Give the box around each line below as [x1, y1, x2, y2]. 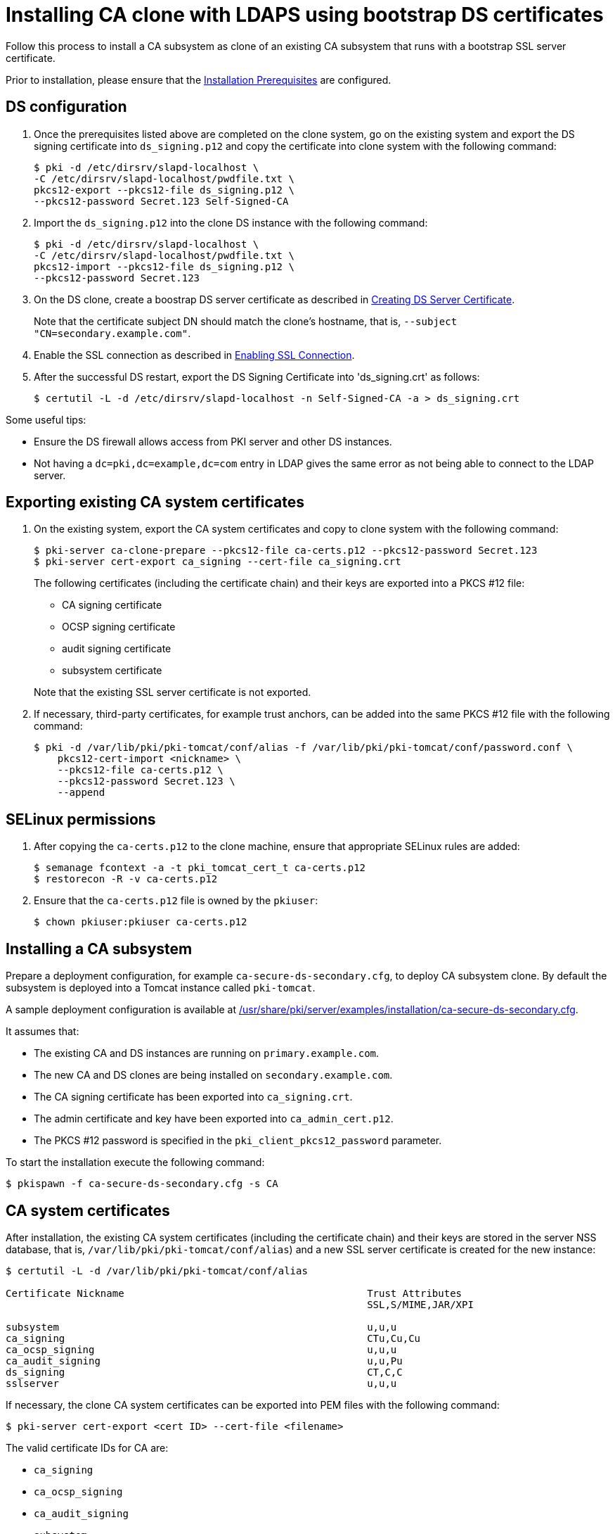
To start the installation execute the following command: [6, 1156, 265, 1169]
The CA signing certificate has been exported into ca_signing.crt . [34, 1091, 353, 1103]
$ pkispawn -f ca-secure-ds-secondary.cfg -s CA [6, 1178, 278, 1190]
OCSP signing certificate [62, 621, 176, 633]
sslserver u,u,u [6, 1377, 397, 1389]
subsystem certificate [62, 664, 162, 677]
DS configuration [6, 98, 127, 116]
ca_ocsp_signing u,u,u [6, 1343, 397, 1355]
